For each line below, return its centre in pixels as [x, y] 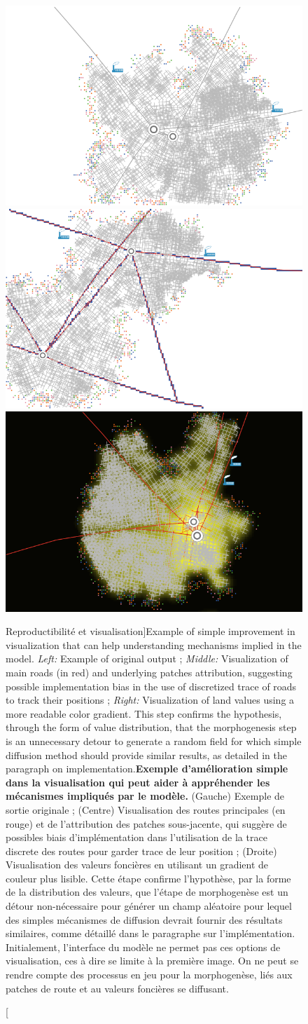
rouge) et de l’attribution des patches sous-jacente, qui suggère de [146, 823]
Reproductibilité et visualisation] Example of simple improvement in [150, 631]
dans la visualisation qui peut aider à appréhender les [138, 782]
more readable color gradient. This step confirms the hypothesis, [144, 713]
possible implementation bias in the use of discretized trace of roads [151, 686]
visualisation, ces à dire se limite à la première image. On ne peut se [152, 961]
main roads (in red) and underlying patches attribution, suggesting [149, 672]
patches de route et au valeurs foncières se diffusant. [117, 988]
